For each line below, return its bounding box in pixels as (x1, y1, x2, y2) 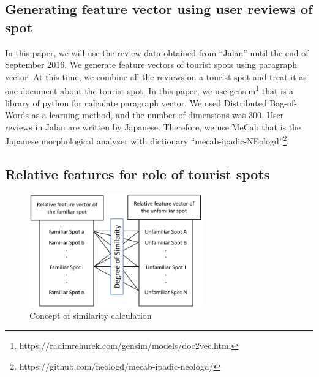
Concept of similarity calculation (29, 309, 152, 322)
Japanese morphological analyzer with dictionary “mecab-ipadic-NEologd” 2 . (5, 133, 290, 147)
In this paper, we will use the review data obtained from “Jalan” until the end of (5, 46, 309, 59)
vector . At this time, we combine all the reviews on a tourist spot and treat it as (5, 70, 307, 83)
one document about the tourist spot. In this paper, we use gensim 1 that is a (5, 83, 294, 97)
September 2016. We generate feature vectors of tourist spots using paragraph (5, 58, 298, 71)
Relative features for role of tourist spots (5, 165, 270, 184)
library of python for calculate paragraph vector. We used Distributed (5, 96, 267, 109)
